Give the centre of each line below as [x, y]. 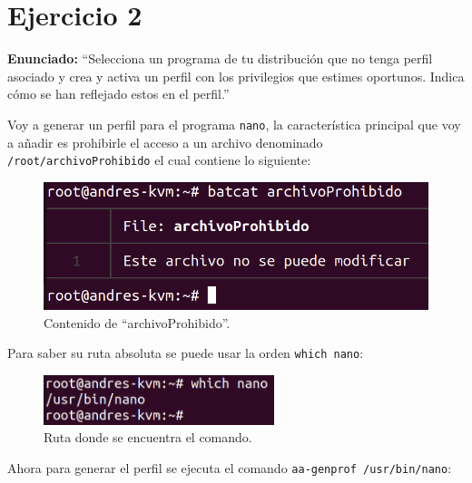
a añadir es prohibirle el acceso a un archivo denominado [165, 142]
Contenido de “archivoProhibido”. [137, 322]
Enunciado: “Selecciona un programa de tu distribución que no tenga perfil [220, 58]
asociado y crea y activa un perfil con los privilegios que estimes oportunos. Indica [236, 76]
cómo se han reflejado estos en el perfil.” [118, 94]
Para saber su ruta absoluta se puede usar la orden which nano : [186, 353]
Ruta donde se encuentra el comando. [148, 437]
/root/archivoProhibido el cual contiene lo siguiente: [159, 160]
